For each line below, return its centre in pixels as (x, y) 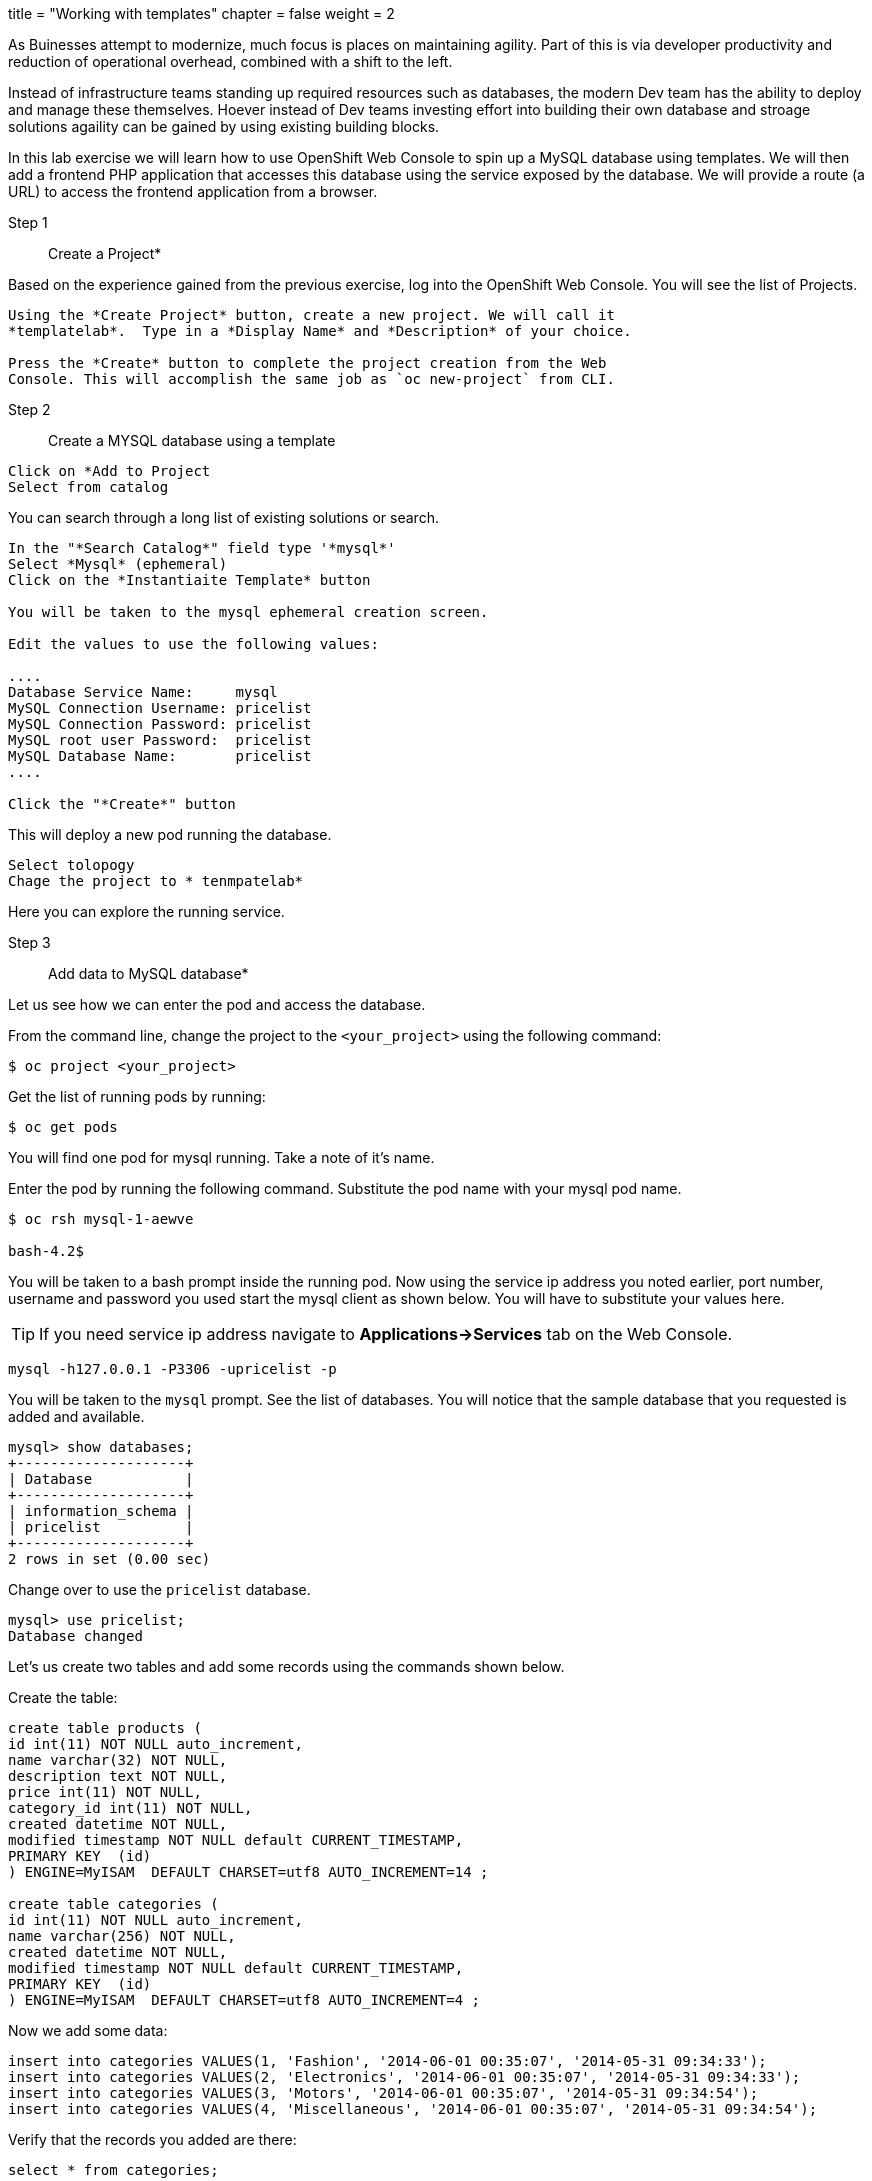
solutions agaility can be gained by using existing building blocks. (224, 126)
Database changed (75, 1636)
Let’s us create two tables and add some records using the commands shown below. (286, 1666)
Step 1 (28, 222)
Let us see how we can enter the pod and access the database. (217, 1004)
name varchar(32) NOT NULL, (118, 1760)
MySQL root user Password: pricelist (160, 740)
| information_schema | (101, 1511)
